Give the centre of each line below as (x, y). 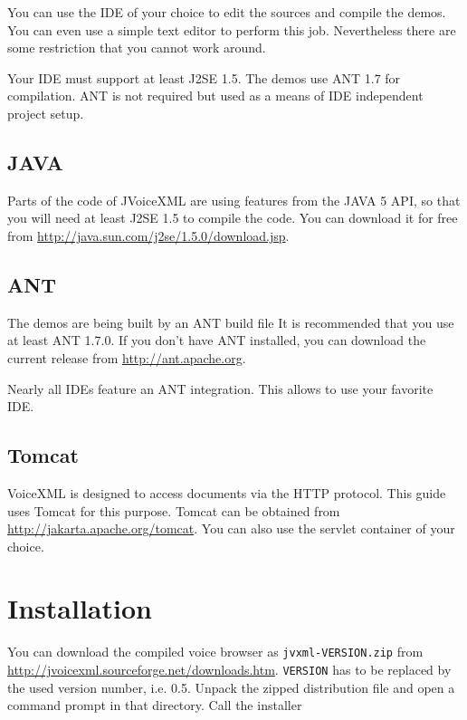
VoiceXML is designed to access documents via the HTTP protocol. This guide (227, 492)
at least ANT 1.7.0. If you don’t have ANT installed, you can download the (217, 340)
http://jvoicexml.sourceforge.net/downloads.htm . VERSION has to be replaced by (229, 670)
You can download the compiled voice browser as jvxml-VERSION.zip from (215, 652)
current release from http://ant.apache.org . (127, 357)
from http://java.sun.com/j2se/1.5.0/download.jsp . (148, 235)
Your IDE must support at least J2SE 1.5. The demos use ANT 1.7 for (204, 77)
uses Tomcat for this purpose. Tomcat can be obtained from (174, 510)
